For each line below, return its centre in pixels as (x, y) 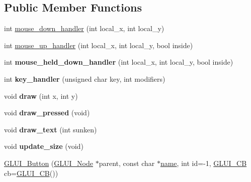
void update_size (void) (44, 146)
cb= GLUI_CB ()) (31, 173)
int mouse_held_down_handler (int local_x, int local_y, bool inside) (119, 62)
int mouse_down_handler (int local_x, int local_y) (84, 28)
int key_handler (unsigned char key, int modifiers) (85, 78)
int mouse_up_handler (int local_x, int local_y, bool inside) (99, 45)
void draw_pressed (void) (47, 113)
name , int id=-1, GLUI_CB (203, 163)
